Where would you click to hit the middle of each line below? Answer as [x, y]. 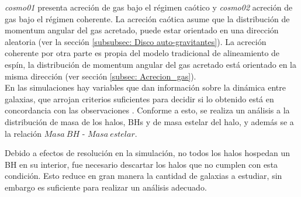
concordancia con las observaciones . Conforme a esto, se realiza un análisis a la [147, 110]
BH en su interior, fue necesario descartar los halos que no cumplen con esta [141, 164]
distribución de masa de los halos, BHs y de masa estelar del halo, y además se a [149, 121]
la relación [23, 133]
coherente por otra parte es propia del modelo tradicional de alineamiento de [142, 53]
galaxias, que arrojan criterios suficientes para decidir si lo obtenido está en [139, 98]
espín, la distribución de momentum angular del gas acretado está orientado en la [151, 64]
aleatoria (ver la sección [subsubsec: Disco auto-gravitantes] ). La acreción [136, 41]
